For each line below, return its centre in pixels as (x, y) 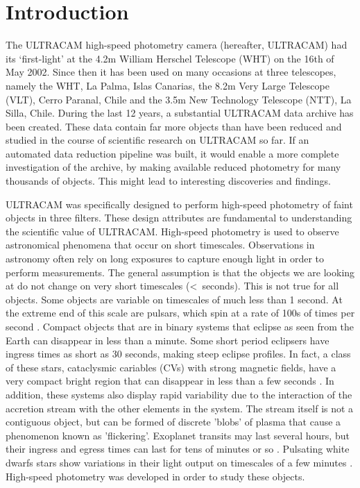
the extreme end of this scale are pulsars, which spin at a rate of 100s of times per (180, 313)
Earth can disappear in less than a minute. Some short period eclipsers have (168, 340)
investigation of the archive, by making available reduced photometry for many (173, 167)
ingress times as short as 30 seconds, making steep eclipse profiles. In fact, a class (178, 354)
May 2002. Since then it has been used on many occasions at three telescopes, (171, 72)
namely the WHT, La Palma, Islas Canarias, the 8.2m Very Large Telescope (168, 85)
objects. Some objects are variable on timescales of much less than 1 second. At (174, 299)
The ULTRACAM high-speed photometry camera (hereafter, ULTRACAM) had (177, 45)
